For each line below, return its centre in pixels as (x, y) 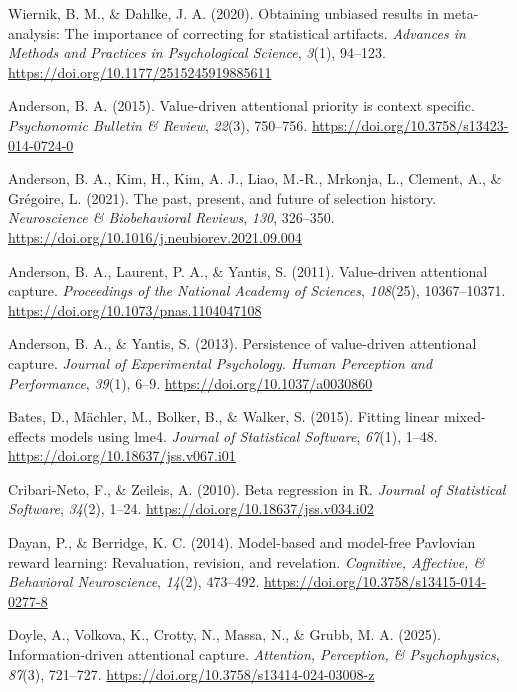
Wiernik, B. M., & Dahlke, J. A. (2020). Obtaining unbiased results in (223, 13)
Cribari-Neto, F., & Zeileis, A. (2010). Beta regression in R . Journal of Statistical (257, 488)
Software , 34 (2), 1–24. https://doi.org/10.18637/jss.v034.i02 (191, 508)
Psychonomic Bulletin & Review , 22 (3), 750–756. (158, 124)
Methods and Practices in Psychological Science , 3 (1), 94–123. (197, 52)
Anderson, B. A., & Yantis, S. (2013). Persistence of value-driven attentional (242, 343)
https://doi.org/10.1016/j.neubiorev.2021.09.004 (155, 236)
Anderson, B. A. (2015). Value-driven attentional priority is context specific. (241, 105)
